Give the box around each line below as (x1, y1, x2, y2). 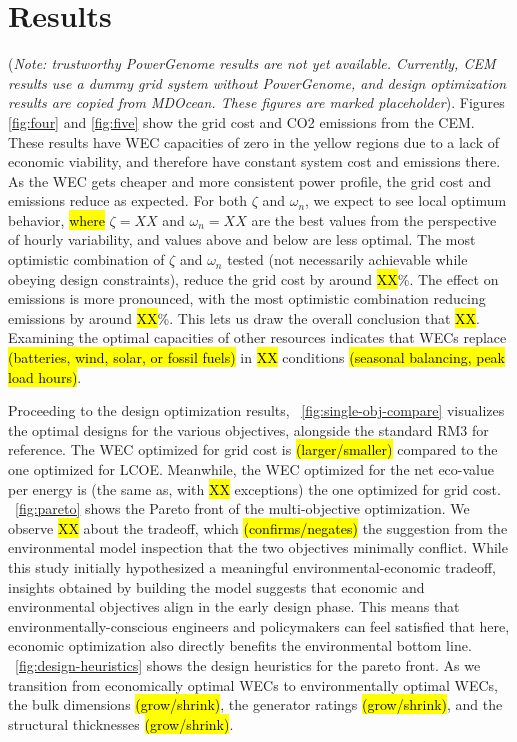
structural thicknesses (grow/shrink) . (8, 713, 234, 734)
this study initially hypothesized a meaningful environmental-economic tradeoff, (8, 556, 497, 577)
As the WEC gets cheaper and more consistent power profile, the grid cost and (8, 170, 491, 191)
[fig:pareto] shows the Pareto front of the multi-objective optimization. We (15, 498, 470, 519)
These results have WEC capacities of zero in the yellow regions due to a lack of (8, 131, 500, 152)
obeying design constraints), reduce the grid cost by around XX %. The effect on (8, 268, 499, 289)
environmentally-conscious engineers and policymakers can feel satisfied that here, (8, 615, 510, 636)
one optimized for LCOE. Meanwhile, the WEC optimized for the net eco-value (8, 459, 494, 479)
